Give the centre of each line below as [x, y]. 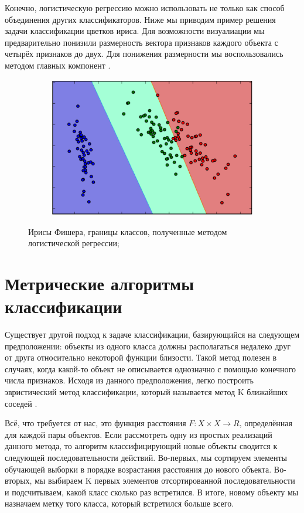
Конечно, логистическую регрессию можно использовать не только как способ [145, 8]
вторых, [18, 480]
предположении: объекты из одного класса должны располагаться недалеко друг [148, 346]
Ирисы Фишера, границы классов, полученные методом [128, 231]
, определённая [266, 423]
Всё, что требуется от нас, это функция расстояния [95, 423]
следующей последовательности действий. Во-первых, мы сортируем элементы [146, 458]
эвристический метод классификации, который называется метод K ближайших [146, 392]
